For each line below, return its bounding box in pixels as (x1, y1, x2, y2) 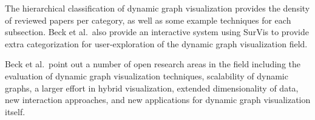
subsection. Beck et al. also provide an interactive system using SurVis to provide (5, 25, 309, 38)
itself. (5, 105, 25, 118)
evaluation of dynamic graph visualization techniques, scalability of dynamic (5, 69, 288, 82)
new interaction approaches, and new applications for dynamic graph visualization (5, 93, 311, 106)
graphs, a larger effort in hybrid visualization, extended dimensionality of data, (5, 81, 299, 94)
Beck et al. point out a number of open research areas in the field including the (5, 58, 301, 70)
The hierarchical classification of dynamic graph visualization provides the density (5, 2, 310, 14)
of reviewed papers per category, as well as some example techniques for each (5, 13, 291, 26)
